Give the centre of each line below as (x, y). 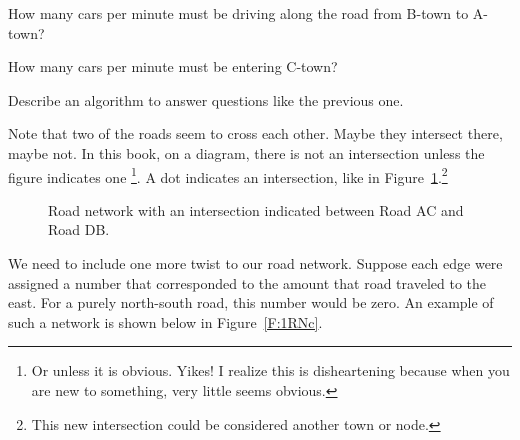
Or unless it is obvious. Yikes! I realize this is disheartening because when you (270, 370)
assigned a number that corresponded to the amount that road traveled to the (247, 282)
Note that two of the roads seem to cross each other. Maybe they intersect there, (255, 133)
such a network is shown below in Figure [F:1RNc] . (165, 321)
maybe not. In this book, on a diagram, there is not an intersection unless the (246, 152)
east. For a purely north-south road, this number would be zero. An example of (251, 302)
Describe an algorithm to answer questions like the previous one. (206, 99)
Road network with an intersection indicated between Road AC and (256, 209)
